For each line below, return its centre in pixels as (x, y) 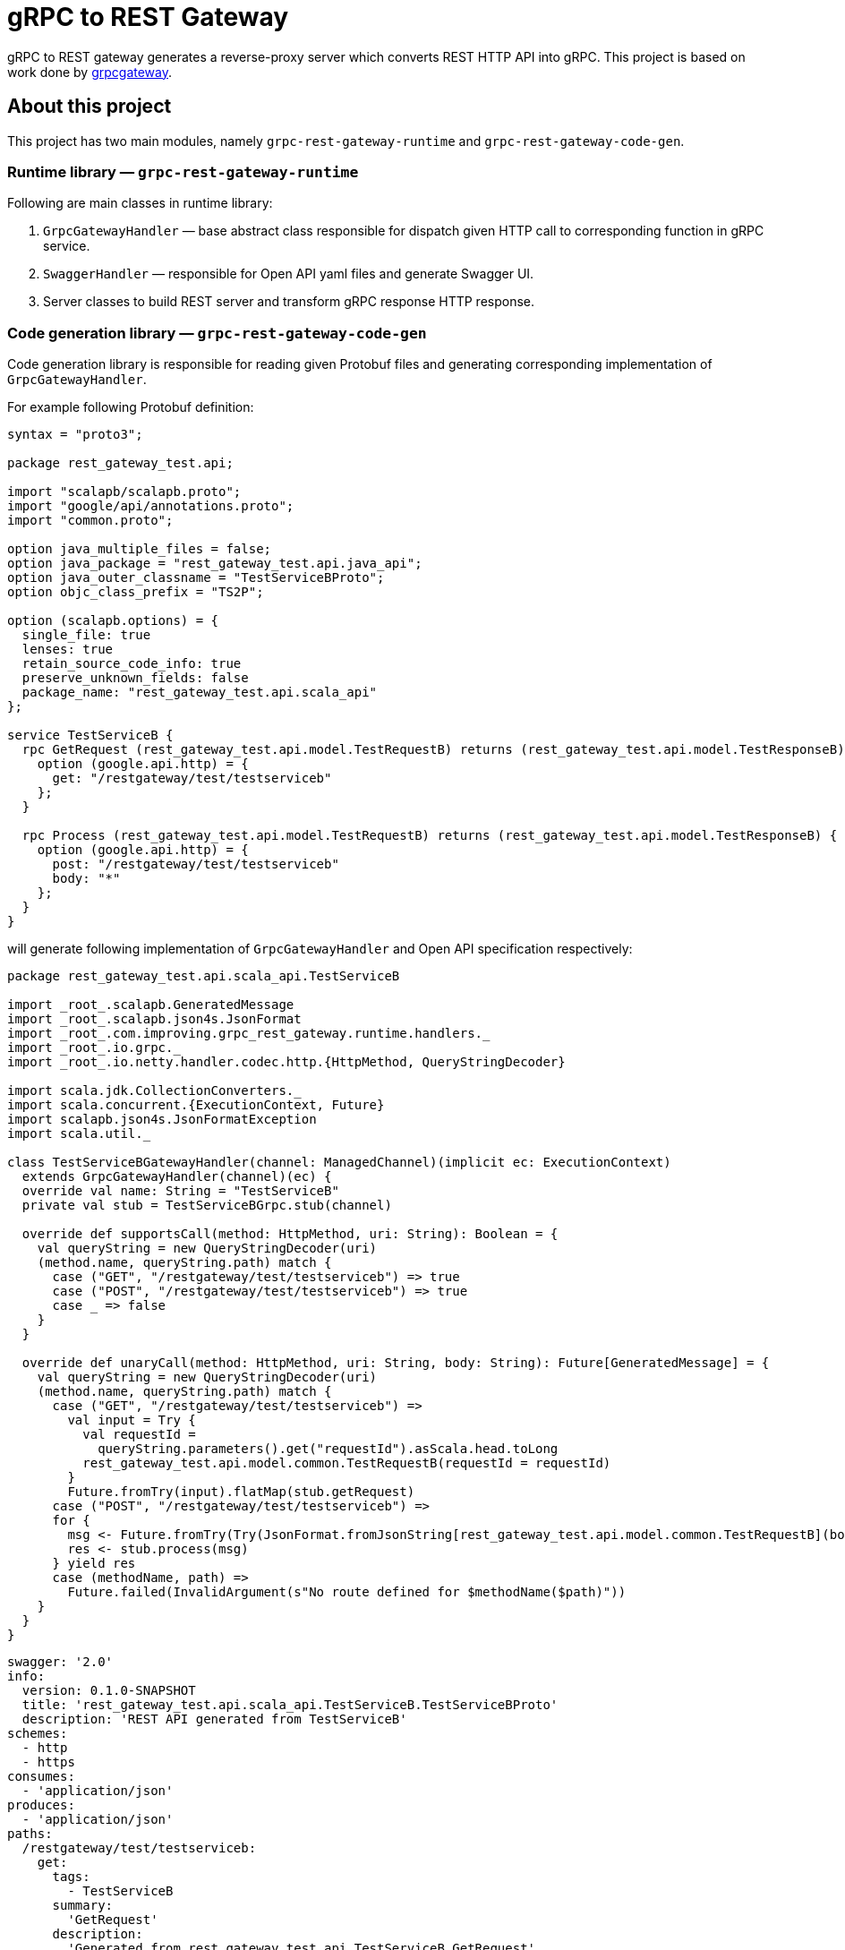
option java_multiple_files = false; (140, 549)
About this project (90, 107)
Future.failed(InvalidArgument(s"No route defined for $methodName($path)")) (347, 1592)
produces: (41, 1805)
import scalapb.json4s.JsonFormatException (162, 1120)
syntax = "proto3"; (75, 435)
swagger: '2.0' (60, 1662)
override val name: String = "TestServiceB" (180, 1191)
